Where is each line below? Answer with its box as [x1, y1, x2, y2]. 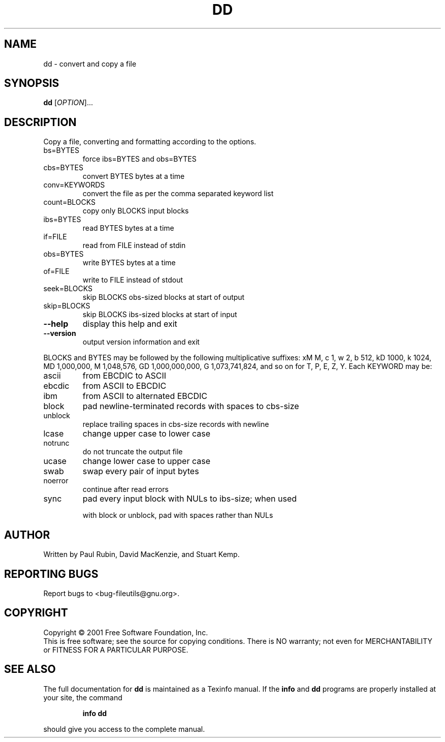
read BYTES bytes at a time [82, 224, 174, 233]
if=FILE [43, 232, 67, 241]
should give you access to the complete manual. [43, 724, 205, 733]
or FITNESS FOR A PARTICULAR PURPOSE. [43, 645, 188, 654]
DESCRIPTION [4, 115, 77, 129]
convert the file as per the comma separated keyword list [82, 189, 274, 198]
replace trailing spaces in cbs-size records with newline [82, 420, 269, 429]
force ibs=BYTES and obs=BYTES [82, 154, 197, 164]
